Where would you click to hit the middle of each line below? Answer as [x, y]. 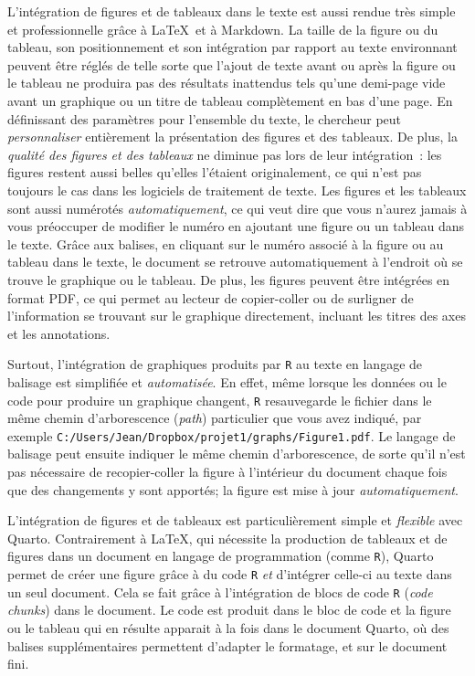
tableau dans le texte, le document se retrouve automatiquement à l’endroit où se [235, 262]
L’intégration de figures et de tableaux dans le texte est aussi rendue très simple [232, 11]
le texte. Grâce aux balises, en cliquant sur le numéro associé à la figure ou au [226, 243]
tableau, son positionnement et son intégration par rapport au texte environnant [232, 47]
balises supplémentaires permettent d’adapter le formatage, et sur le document [227, 645]
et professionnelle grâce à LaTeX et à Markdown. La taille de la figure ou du [223, 29]
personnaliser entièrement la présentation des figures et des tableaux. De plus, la [233, 137]
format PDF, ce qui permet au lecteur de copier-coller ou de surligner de [211, 297]
